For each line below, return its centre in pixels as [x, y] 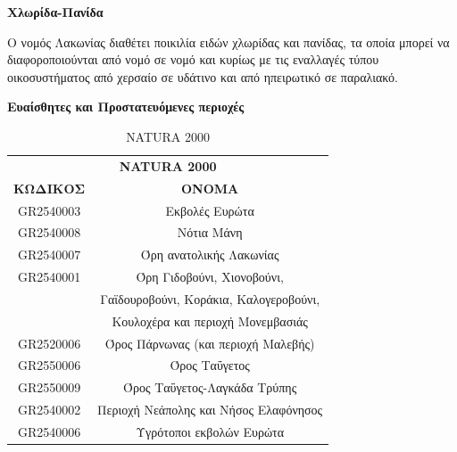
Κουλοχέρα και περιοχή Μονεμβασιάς [210, 321]
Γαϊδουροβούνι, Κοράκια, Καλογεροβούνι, [210, 298]
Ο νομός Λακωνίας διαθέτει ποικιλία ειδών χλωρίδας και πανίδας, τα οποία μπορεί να [228, 41]
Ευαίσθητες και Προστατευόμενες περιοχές [126, 107]
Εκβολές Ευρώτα [210, 210]
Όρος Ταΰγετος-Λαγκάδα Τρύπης [210, 387]
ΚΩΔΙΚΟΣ [50, 188]
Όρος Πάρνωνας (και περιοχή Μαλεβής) [210, 343]
